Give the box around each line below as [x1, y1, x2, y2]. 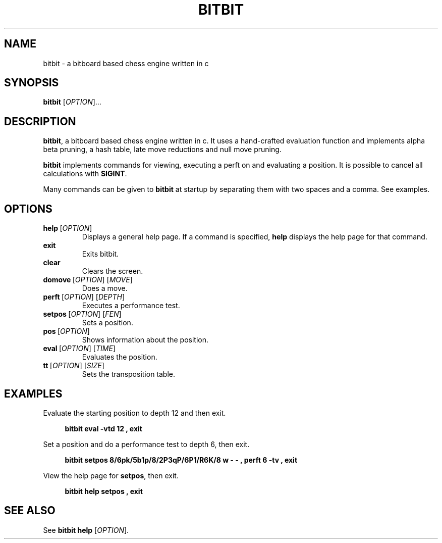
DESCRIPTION [4, 115, 76, 128]
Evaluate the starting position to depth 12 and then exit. [43, 408, 226, 417]
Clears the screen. [82, 267, 143, 276]
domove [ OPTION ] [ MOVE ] [43, 275, 133, 284]
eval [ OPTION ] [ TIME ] [43, 344, 116, 353]
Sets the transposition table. [82, 370, 176, 379]
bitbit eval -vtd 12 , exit [65, 424, 142, 433]
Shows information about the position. [82, 335, 208, 344]
